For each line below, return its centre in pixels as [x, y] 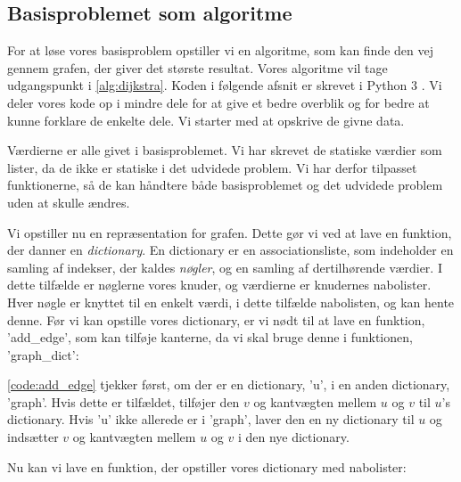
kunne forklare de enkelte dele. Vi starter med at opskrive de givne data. [206, 120]
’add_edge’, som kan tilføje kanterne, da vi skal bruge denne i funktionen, [210, 337]
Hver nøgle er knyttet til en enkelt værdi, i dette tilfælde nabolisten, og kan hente [231, 302]
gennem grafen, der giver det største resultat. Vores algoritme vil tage [198, 67]
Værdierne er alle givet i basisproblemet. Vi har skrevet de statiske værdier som [225, 150]
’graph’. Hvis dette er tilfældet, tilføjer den [123, 401]
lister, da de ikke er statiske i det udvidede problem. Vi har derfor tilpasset [212, 167]
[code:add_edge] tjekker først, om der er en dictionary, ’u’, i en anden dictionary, [229, 384]
